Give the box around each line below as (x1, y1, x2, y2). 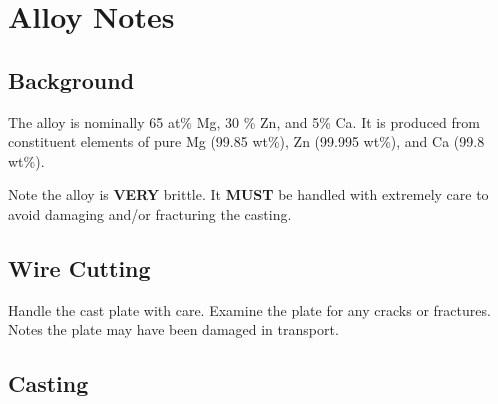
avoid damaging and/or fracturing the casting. (8, 203, 292, 224)
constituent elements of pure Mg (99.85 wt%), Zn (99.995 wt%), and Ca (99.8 (8, 131, 485, 152)
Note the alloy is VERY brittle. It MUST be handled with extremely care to (8, 184, 489, 205)
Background (8, 64, 135, 95)
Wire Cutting (8, 252, 151, 283)
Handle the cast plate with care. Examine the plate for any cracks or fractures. (8, 299, 491, 320)
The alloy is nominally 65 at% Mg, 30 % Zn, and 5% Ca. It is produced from (8, 111, 480, 132)
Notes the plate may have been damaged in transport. (8, 319, 339, 340)
